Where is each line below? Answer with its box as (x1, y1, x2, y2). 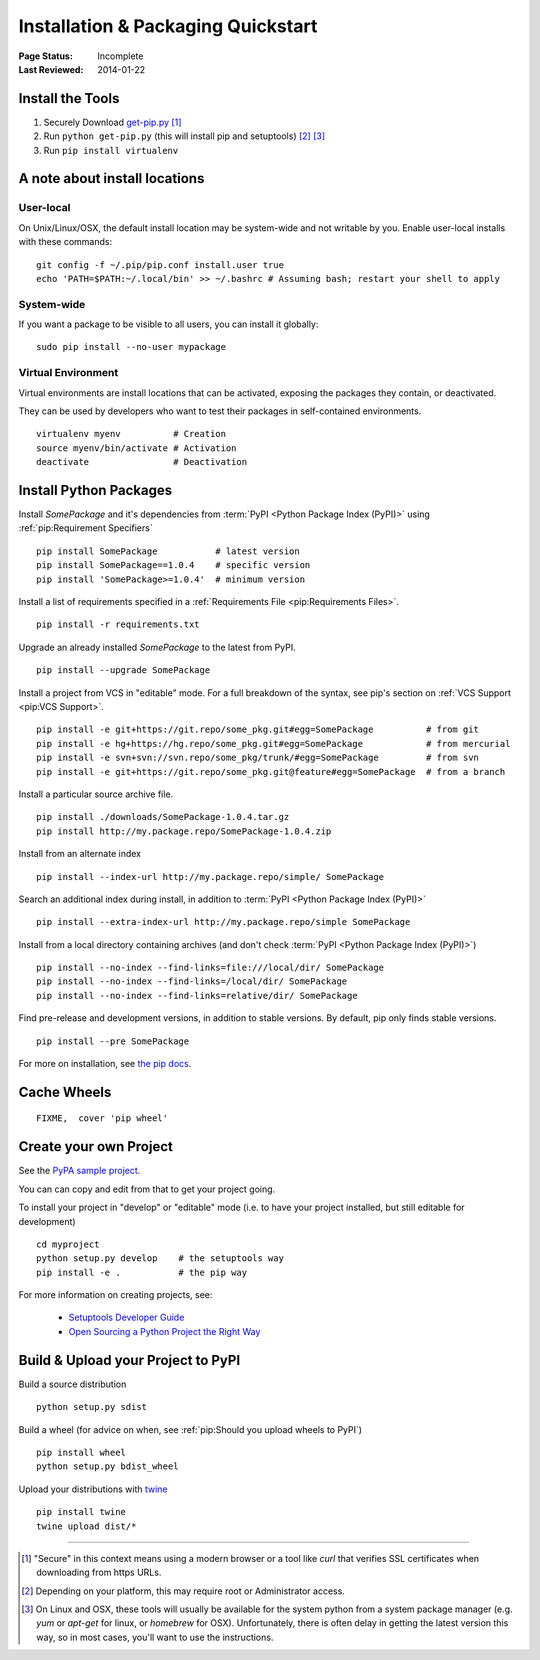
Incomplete (97, 50, 144, 62)
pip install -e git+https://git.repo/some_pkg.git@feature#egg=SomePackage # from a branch (36, 766, 506, 777)
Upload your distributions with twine (18, 1483, 169, 1495)
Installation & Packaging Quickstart (18, 15, 318, 37)
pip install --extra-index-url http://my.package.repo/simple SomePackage (36, 916, 411, 928)
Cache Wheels (18, 1083, 112, 1100)
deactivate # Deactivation (36, 456, 248, 468)
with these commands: (18, 236, 113, 248)
